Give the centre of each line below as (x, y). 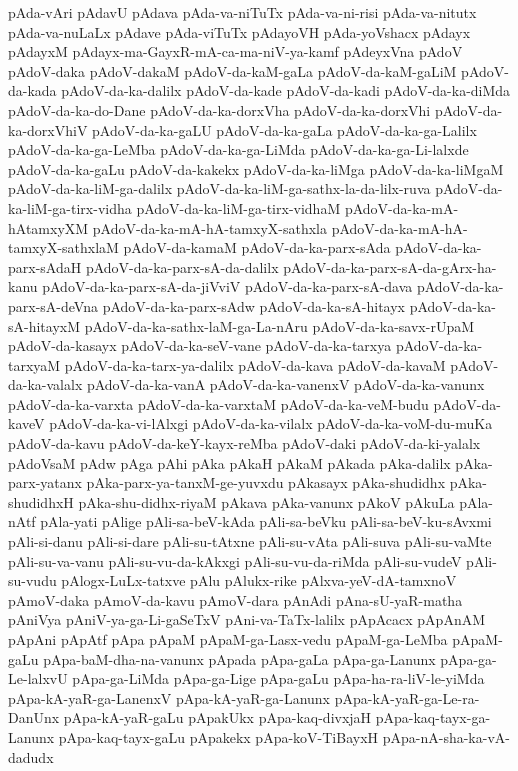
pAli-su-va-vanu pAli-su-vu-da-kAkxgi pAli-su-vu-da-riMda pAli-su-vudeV (235, 560)
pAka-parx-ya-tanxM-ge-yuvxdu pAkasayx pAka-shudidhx (266, 482)
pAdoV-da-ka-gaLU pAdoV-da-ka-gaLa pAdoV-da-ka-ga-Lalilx (284, 129)
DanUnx (34, 717)
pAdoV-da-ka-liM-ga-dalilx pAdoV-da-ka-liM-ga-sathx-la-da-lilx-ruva (219, 188)
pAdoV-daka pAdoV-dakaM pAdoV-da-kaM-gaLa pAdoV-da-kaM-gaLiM (232, 70)
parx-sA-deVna (53, 305)
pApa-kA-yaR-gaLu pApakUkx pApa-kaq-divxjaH (217, 717)
